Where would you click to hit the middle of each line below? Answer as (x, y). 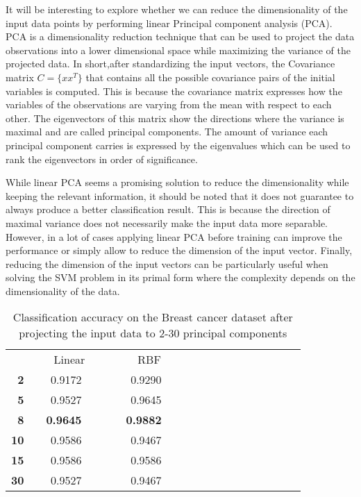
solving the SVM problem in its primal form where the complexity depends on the (180, 277)
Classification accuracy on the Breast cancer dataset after (153, 317)
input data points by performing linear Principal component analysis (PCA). (169, 23)
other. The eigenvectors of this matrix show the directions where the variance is (175, 118)
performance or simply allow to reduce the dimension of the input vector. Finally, (179, 250)
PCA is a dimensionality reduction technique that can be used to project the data (180, 36)
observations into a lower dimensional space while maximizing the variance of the (178, 50)
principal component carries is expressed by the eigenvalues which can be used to (178, 145)
